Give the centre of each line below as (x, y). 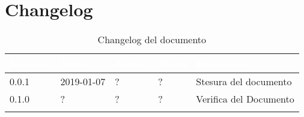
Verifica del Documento (245, 99)
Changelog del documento (152, 40)
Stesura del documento (244, 82)
